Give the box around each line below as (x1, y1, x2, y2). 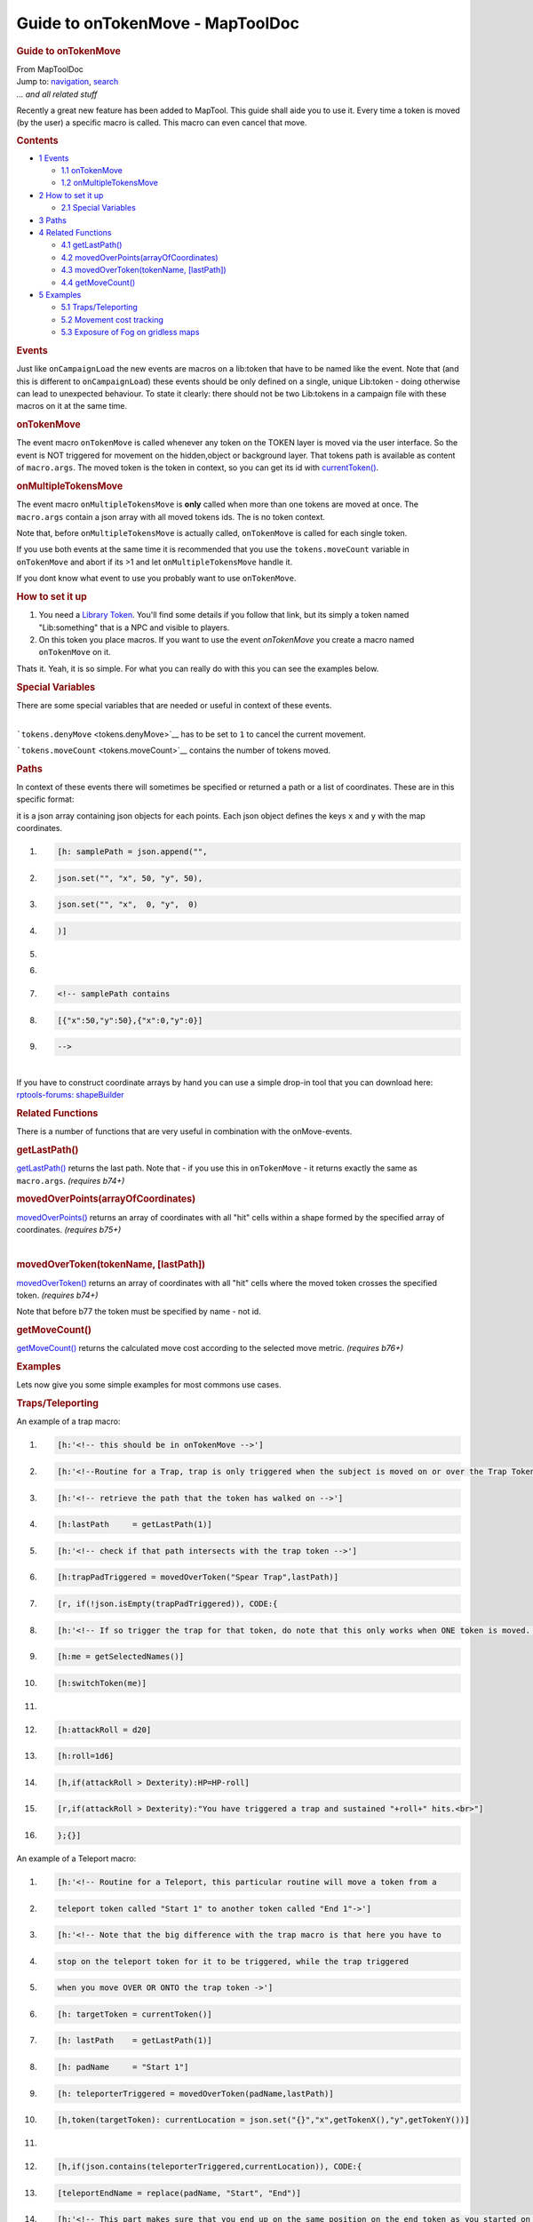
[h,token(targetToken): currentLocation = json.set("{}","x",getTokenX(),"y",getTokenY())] (57, 2115, 470, 2125)
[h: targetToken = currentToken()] (57, 2009, 212, 2019)
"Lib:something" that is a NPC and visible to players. (38, 622, 230, 633)
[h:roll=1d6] (57, 1751, 115, 1762)
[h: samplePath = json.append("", (57, 847, 208, 857)
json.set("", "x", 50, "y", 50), (57, 873, 203, 883)
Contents (16, 134, 59, 147)
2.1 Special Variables (60, 203, 137, 213)
